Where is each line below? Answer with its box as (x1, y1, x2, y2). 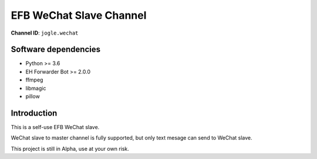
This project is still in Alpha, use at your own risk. (11, 145, 129, 152)
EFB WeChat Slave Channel (11, 9, 147, 22)
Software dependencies (11, 45, 101, 55)
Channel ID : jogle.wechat (11, 29, 79, 36)
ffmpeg (25, 76, 43, 83)
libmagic (25, 84, 46, 92)
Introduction (11, 108, 58, 118)
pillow (25, 93, 41, 100)
